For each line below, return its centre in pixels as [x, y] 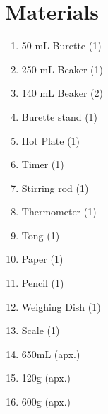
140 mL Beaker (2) [62, 93]
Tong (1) [41, 235]
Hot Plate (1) [51, 140]
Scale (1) [41, 330]
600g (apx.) [46, 402]
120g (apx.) [46, 378]
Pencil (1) [43, 283]
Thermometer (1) [59, 212]
